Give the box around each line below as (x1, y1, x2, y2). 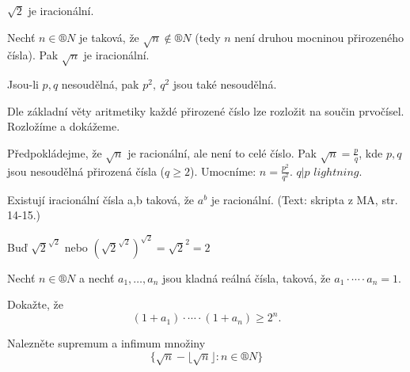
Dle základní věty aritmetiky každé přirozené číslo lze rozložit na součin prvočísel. (7, 102, 404, 119)
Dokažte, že (7, 296, 63, 313)
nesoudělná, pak (61, 76, 139, 93)
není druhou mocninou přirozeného (234, 28, 404, 45)
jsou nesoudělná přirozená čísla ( (7, 162, 165, 179)
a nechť (79, 269, 115, 286)
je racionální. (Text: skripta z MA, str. (211, 191, 398, 207)
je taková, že (79, 28, 139, 45)
